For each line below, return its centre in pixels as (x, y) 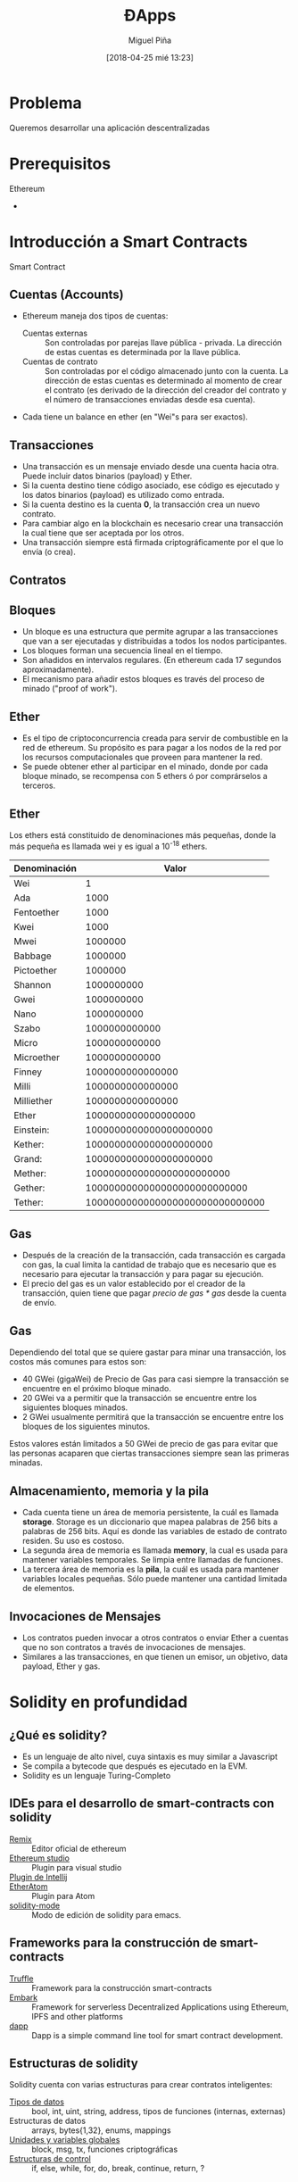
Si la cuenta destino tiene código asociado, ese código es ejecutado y (151, 485)
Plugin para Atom (63, 1896)
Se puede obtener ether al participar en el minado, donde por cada (145, 767)
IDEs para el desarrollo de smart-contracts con (142, 1804)
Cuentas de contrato (60, 361)
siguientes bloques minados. (75, 1407)
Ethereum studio (39, 1858)
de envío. (39, 1303)
